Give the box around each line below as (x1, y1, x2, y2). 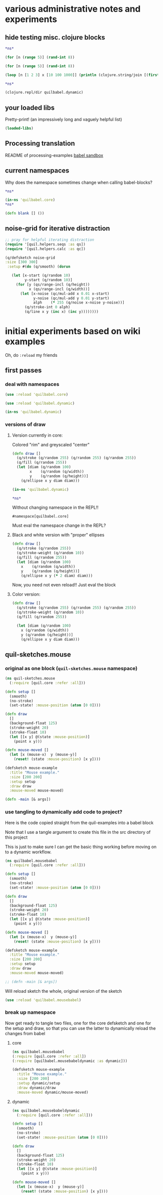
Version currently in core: (12, 432, 63, 438)
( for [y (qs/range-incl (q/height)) (16, 282, 90, 287)
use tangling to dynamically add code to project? (5, 809, 123, 815)
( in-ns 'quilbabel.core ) (5, 197, 55, 203)
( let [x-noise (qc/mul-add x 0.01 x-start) (20, 291, 110, 296)
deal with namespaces (5, 381, 60, 388)
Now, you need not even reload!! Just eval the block (12, 582, 116, 588)
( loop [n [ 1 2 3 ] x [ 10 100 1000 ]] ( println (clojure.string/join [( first (5, 72, 160, 77)
